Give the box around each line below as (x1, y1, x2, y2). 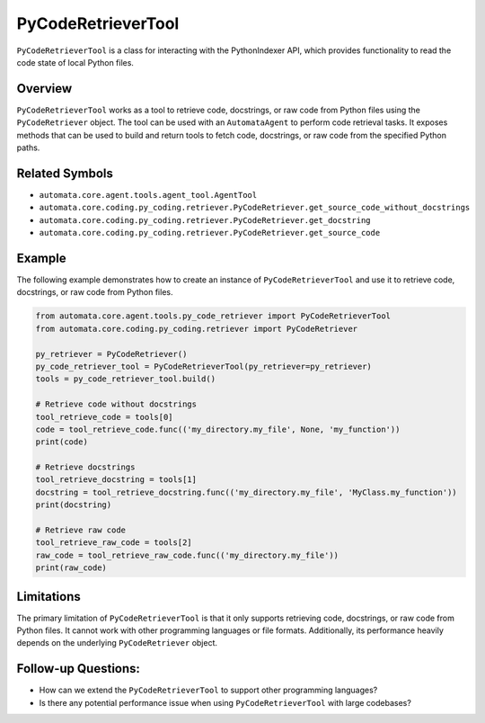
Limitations (16, 589, 81, 604)
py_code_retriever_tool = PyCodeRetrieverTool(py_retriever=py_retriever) (35, 361, 373, 371)
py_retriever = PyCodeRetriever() (35, 349, 188, 359)
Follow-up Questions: (16, 661, 141, 676)
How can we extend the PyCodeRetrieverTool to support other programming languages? (39, 684, 378, 696)
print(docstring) (35, 500, 112, 510)
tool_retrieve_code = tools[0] (35, 412, 174, 422)
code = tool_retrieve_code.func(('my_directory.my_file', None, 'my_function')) (35, 424, 401, 434)
